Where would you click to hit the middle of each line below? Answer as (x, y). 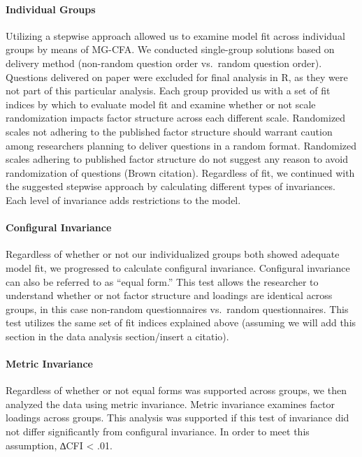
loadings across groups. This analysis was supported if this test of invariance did (178, 418)
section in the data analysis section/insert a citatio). (117, 336)
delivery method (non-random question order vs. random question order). (164, 63)
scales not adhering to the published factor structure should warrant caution (169, 131)
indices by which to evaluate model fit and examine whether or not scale (161, 104)
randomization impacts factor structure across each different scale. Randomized (176, 118)
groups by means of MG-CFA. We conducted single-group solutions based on (170, 49)
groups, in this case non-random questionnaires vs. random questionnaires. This (177, 309)
